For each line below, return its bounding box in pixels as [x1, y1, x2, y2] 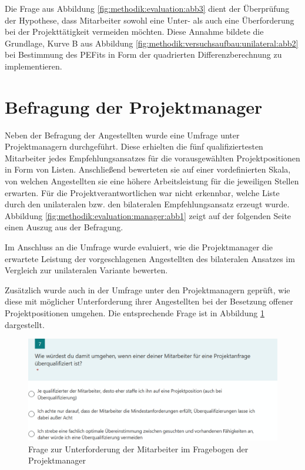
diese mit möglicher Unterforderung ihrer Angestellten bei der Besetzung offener [5, 295, 293, 307]
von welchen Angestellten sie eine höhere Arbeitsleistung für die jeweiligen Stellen [5, 175, 299, 187]
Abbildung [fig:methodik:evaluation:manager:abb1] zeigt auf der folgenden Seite [5, 209, 291, 221]
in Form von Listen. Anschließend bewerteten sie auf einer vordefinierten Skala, [5, 163, 291, 176]
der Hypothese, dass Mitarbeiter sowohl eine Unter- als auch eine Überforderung [5, 14, 294, 26]
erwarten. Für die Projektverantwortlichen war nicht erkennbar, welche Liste [5, 186, 280, 198]
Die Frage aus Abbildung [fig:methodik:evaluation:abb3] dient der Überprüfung [5, 2, 290, 14]
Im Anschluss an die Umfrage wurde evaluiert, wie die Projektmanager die [5, 241, 273, 253]
